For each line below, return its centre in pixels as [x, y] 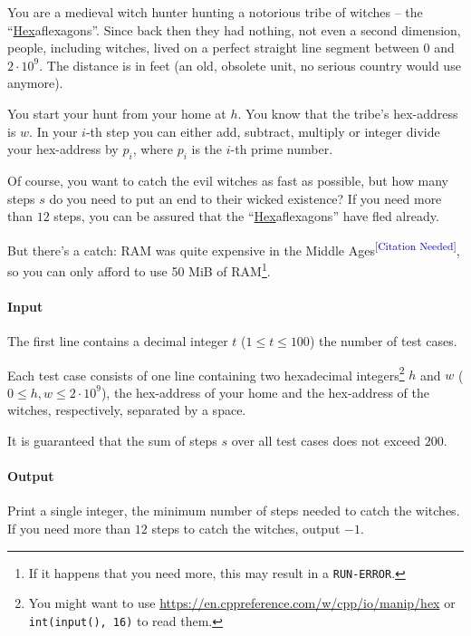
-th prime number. [282, 149]
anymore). [35, 83]
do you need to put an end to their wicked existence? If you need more [245, 198]
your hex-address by [63, 149]
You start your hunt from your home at [117, 113]
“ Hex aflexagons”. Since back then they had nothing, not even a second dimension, [234, 29]
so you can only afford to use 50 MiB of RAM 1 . [139, 269]
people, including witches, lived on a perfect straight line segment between [213, 48]
